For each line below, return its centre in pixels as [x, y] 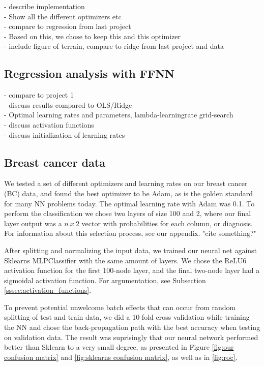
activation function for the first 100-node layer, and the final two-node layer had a [132, 270]
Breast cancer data [55, 162]
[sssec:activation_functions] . [48, 290]
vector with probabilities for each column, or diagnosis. [167, 223]
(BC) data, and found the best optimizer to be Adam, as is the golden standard [129, 193]
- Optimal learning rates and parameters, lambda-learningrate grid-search [119, 115]
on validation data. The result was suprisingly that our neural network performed [131, 337]
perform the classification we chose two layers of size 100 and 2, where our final [128, 213]
